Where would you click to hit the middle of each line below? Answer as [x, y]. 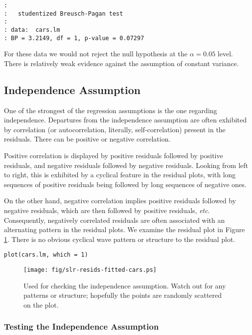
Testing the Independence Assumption [81, 326]
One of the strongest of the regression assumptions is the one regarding [111, 110]
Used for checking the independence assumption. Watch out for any [125, 285]
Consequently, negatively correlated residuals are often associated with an [115, 220]
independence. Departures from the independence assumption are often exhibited [126, 120]
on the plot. [41, 304]
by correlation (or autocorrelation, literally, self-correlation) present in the [115, 129]
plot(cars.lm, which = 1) [46, 255]
